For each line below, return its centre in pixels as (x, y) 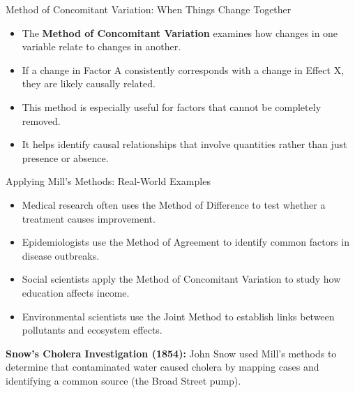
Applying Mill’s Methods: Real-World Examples (108, 181)
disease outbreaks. (61, 255)
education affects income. (76, 292)
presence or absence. (65, 157)
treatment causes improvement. (89, 218)
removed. (41, 120)
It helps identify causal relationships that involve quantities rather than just (184, 144)
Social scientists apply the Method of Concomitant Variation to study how (181, 279)
